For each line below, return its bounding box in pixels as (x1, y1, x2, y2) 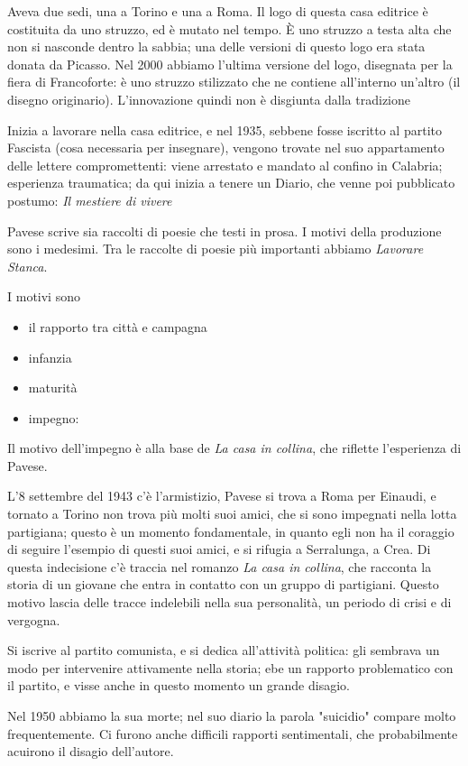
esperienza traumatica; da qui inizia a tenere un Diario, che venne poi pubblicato (7, 173, 455, 192)
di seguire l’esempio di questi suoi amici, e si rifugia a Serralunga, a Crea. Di (7, 540, 431, 558)
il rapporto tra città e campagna (28, 317, 207, 336)
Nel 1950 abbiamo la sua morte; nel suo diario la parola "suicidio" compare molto (7, 706, 456, 724)
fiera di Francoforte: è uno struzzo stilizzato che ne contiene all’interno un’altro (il (7, 72, 461, 91)
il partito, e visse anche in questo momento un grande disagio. (7, 676, 350, 695)
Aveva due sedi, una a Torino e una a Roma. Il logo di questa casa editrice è (7, 2, 428, 20)
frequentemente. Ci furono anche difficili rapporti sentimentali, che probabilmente (7, 724, 458, 743)
